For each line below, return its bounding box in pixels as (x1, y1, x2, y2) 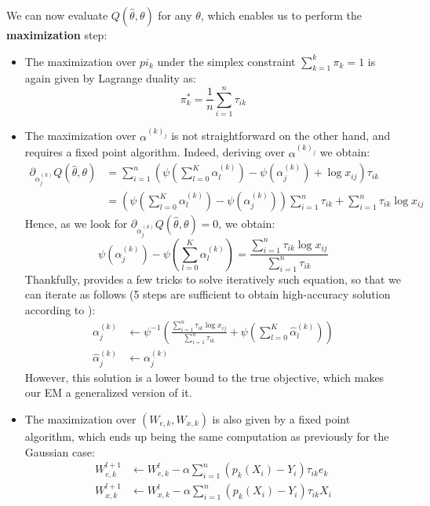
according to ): (24, 301, 96, 317)
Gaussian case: (24, 443, 95, 460)
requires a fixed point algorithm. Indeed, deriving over (24, 144, 286, 160)
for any (158, 7, 192, 23)
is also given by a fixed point (212, 411, 351, 427)
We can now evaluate (6, 7, 108, 23)
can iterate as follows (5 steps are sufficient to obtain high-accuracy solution (24, 286, 391, 302)
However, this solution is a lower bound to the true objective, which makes (24, 368, 384, 385)
